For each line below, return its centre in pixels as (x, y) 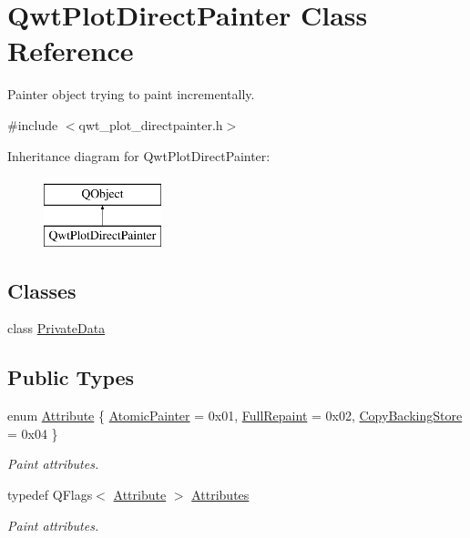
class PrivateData (56, 328)
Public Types (71, 377)
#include (33, 124)
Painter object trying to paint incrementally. (131, 94)
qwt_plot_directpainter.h (151, 124)
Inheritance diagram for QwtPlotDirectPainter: (139, 155)
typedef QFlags (50, 495)
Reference (71, 51)
